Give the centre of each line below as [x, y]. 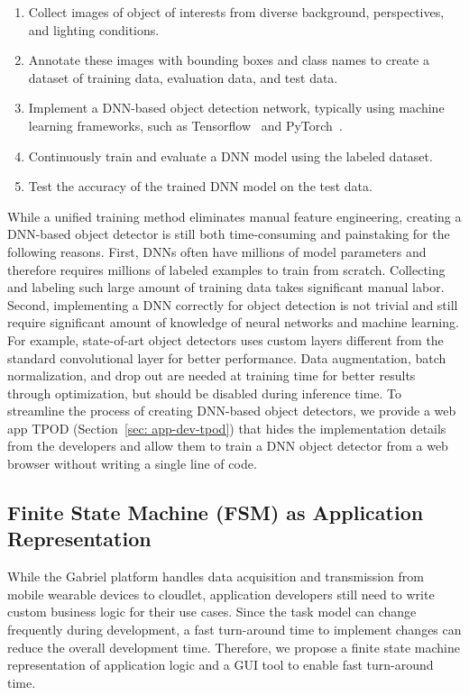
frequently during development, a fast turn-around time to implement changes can [234, 630]
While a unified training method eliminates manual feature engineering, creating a [234, 216]
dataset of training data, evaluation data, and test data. [183, 77]
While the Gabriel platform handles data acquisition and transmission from [216, 576]
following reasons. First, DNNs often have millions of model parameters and [217, 251]
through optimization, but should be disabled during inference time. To [205, 393]
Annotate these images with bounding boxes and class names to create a [229, 60]
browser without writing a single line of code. [132, 464]
